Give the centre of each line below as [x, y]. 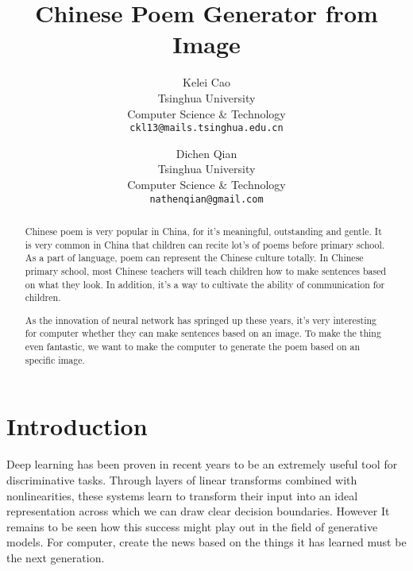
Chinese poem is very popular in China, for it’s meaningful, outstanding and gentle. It [203, 231]
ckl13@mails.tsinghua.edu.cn [206, 128]
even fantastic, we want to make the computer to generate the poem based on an [193, 347]
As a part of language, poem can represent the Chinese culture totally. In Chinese [194, 258]
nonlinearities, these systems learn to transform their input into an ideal [182, 495]
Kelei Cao [206, 82]
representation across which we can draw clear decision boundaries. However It [198, 511]
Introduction [77, 426]
